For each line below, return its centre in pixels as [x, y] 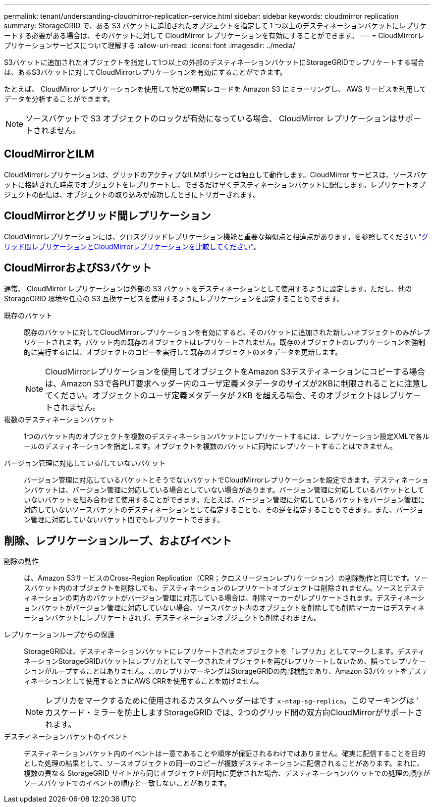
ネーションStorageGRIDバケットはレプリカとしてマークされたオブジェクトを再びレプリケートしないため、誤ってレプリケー [225, 661]
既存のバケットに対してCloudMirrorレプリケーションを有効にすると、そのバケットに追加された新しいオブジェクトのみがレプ [227, 332]
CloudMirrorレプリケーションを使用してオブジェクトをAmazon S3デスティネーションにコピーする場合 [235, 371]
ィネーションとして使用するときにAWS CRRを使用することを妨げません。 [143, 681]
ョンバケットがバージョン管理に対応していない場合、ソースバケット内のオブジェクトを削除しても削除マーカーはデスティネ [224, 608]
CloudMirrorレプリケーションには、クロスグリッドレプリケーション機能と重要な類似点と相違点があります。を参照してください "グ [216, 236]
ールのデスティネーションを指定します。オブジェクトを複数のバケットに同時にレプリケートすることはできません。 [211, 446]
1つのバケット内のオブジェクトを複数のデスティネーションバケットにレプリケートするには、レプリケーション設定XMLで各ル [227, 436]
